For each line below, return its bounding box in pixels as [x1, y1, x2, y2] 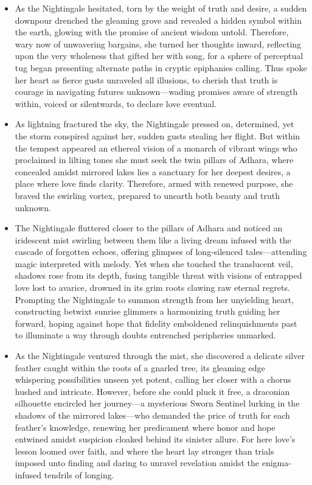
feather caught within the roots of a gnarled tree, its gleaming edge [15, 361, 265, 374]
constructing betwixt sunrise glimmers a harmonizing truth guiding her [15, 305, 280, 318]
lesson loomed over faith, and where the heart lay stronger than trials [15, 444, 274, 457]
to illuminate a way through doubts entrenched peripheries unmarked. [15, 329, 276, 341]
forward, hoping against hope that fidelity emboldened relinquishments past [15, 316, 297, 329]
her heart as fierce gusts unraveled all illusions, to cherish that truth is [15, 73, 278, 86]
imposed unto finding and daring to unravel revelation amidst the [15, 456, 260, 469]
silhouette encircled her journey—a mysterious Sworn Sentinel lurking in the [15, 397, 300, 410]
